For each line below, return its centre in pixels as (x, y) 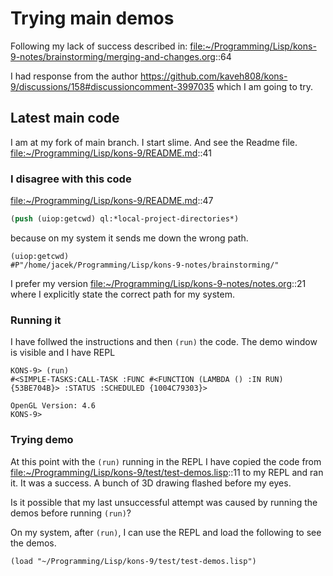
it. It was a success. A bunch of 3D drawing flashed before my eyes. (151, 483)
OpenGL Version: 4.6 (53, 406)
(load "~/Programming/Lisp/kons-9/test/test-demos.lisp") (133, 561)
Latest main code (65, 118)
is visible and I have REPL (63, 353)
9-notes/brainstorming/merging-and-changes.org (113, 56)
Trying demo (42, 440)
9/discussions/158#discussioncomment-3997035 (112, 86)
